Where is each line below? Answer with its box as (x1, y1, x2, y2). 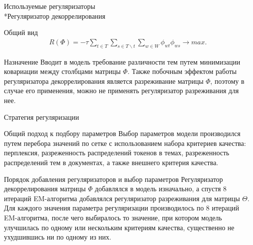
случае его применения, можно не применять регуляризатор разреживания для (4, 85, 239, 96)
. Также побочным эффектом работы (127, 66, 237, 76)
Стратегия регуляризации (4, 111, 79, 122)
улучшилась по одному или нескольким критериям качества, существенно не (4, 222, 235, 232)
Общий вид (4, 27, 38, 37)
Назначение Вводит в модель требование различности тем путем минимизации (4, 56, 240, 67)
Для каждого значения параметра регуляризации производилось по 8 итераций (4, 203, 239, 213)
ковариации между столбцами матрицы (4, 66, 121, 76)
